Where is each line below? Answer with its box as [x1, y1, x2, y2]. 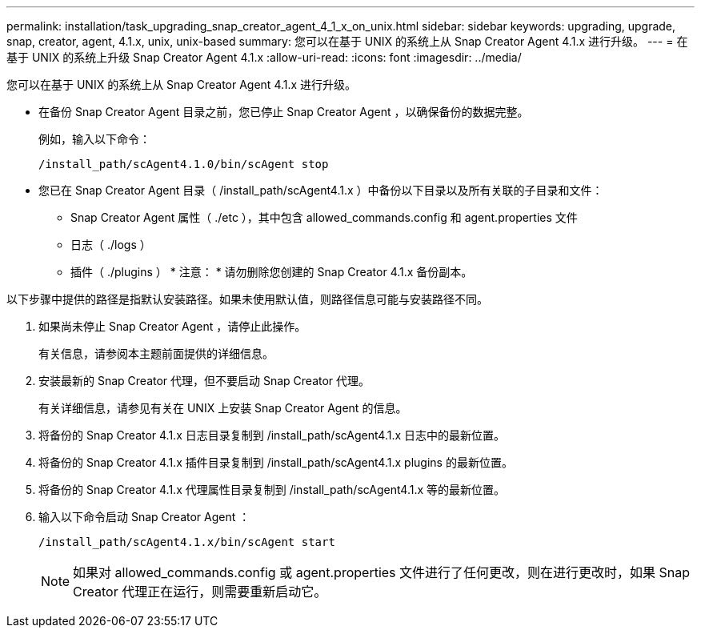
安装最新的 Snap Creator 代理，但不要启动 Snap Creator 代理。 [38, 374, 371, 387]
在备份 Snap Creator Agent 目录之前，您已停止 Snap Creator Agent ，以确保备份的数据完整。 [38, 105, 529, 118]
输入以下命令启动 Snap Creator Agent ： [38, 510, 250, 524]
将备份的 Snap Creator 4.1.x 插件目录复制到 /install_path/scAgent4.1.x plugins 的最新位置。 [38, 455, 513, 469]
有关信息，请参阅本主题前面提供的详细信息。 [38, 347, 274, 360]
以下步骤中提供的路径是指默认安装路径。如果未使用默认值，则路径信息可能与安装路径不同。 [6, 292, 488, 306]
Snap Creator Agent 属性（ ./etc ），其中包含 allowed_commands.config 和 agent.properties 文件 [70, 211, 578, 224]
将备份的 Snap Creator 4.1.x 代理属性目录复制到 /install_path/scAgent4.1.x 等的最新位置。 [38, 483, 506, 496]
